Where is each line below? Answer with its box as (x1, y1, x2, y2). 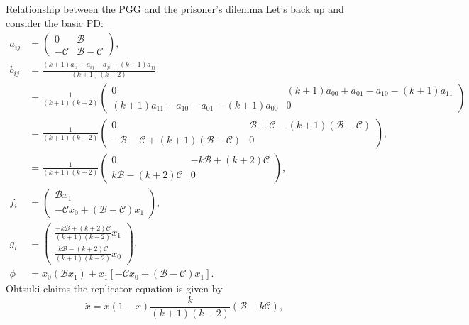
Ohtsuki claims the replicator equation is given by (6, 281, 223, 296)
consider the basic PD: (6, 15, 104, 30)
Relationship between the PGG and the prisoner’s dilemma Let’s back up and (6, 1, 344, 16)
